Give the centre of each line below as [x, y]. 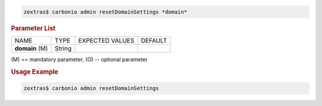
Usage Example [35, 71]
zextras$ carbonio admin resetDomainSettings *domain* [105, 12]
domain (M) [31, 48]
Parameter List [33, 28]
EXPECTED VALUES [106, 40]
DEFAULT [154, 40]
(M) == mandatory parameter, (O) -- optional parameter [79, 59]
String [63, 48]
